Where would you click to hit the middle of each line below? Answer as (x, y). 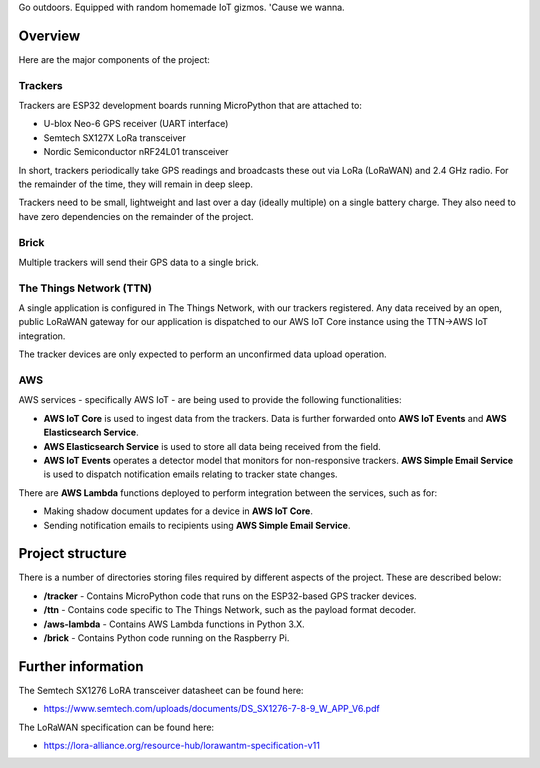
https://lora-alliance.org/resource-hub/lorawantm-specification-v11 (181, 746)
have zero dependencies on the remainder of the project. (136, 216)
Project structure (72, 553)
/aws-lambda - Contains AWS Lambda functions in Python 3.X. (174, 624)
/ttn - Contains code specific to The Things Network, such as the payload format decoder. (230, 610)
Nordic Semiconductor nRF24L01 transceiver (136, 152)
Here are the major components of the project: (114, 59)
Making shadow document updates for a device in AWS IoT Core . (178, 511)
